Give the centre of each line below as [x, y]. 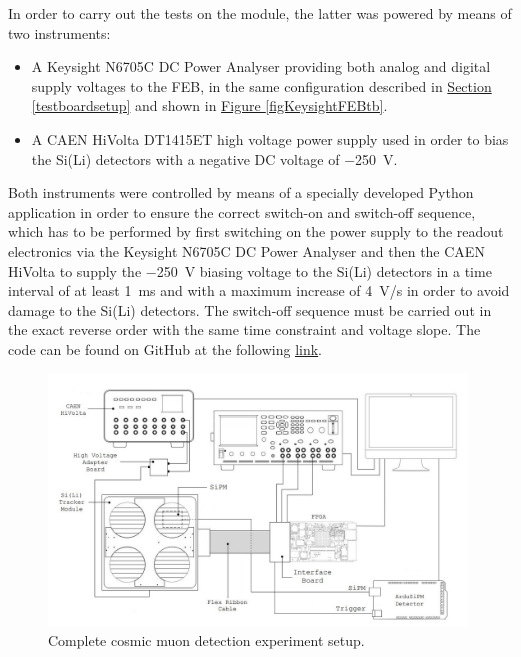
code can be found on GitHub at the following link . [165, 348]
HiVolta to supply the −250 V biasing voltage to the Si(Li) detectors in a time [250, 270]
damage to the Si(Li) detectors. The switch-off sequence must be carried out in [250, 309]
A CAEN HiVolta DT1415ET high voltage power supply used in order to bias [270, 138]
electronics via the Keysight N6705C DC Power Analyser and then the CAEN [246, 250]
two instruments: [59, 32]
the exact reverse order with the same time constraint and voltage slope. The [244, 329]
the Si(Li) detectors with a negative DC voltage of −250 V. [214, 158]
